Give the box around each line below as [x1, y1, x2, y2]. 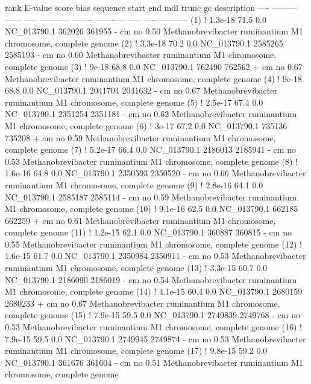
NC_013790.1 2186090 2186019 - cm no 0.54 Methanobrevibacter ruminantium [5, 273, 297, 286]
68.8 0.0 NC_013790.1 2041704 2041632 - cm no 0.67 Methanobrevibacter [5, 84, 277, 97]
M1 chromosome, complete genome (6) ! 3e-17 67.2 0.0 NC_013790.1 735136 [5, 119, 287, 132]
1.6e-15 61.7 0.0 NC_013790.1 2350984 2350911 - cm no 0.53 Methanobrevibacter [5, 249, 306, 262]
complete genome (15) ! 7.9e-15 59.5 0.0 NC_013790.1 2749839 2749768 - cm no [5, 309, 300, 321]
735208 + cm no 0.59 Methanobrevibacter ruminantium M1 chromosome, [5, 131, 276, 144]
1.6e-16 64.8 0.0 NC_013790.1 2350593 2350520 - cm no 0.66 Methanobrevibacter [5, 167, 306, 179]
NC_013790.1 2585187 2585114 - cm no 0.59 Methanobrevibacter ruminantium [5, 190, 297, 203]
